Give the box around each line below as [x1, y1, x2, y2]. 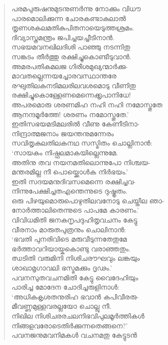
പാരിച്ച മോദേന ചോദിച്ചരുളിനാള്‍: [11, 282, 120, 292]
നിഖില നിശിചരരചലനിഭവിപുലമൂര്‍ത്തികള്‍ [11, 311, 144, 320]
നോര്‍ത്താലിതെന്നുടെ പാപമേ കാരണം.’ [11, 205, 139, 215]
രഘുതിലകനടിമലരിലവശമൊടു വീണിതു [11, 80, 136, 90]
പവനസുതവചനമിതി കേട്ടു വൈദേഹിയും [11, 272, 139, 282]
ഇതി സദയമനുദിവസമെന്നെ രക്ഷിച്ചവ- [11, 176, 136, 186]
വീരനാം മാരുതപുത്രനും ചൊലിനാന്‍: [11, 224, 126, 234]
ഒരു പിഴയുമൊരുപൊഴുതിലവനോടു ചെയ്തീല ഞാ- [11, 195, 165, 205]
